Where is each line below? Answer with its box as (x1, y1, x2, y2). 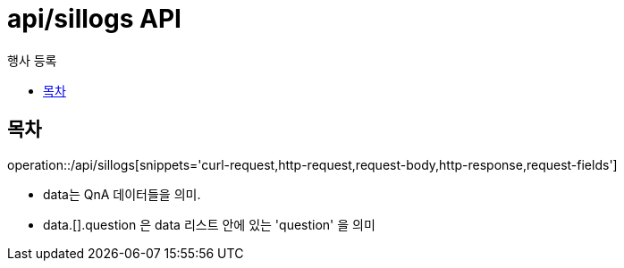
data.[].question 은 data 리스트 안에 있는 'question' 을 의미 (43, 216, 375, 232)
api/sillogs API (7, 4, 181, 34)
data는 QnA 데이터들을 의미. (43, 186, 201, 202)
